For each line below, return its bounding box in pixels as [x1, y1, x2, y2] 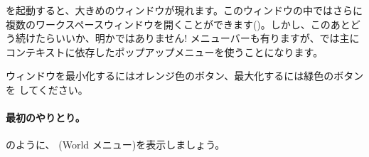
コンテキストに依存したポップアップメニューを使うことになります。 [6, 44, 323, 59]
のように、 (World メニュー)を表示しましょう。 [6, 137, 225, 152]
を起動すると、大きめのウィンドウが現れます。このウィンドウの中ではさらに [6, 3, 363, 17]
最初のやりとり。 [6, 110, 85, 125]
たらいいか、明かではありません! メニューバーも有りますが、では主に [35, 31, 360, 45]
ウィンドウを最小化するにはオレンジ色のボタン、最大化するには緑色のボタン [6, 68, 364, 83]
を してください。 [6, 82, 88, 97]
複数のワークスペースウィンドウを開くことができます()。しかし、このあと [6, 16, 351, 31]
